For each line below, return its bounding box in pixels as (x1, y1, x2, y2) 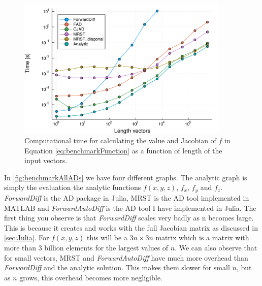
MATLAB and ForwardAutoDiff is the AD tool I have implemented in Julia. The (4, 202, 256, 213)
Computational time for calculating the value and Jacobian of (24, 135, 216, 146)
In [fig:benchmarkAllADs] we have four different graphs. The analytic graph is (4, 172, 247, 182)
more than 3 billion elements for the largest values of (4, 242, 169, 252)
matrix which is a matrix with (155, 232, 249, 243)
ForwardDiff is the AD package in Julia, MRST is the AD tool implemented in (4, 192, 249, 203)
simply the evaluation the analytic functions (4, 182, 141, 193)
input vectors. (24, 155, 68, 166)
